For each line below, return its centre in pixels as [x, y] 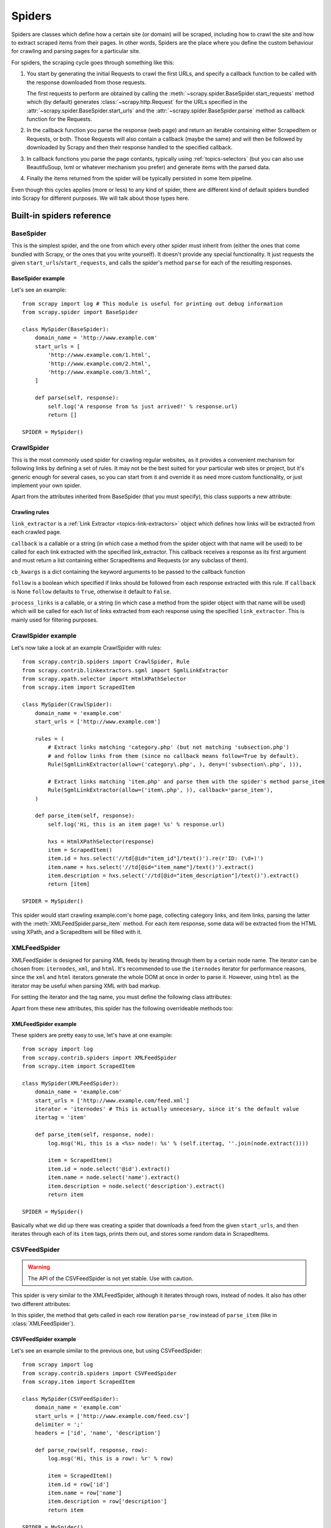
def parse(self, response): [77, 398]
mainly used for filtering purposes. [55, 620]
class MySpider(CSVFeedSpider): [71, 1399]
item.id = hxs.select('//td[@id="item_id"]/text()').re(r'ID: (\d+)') [156, 858]
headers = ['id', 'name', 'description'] [98, 1433]
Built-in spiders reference [61, 216]
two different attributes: [41, 1304]
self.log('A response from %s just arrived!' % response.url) [143, 406]
